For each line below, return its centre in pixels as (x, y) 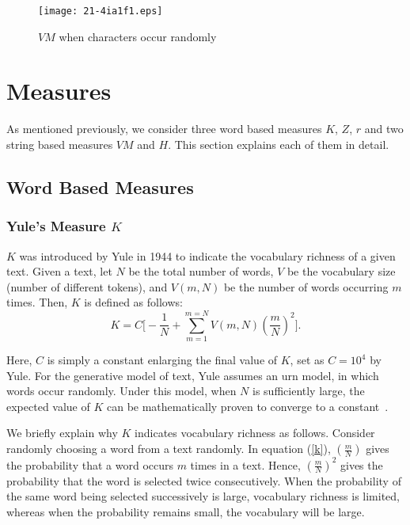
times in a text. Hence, (245, 464)
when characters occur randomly (138, 36)
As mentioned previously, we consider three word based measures (164, 129)
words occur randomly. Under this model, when (121, 391)
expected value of (48, 406)
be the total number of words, (201, 271)
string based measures (60, 144)
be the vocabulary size (341, 271)
